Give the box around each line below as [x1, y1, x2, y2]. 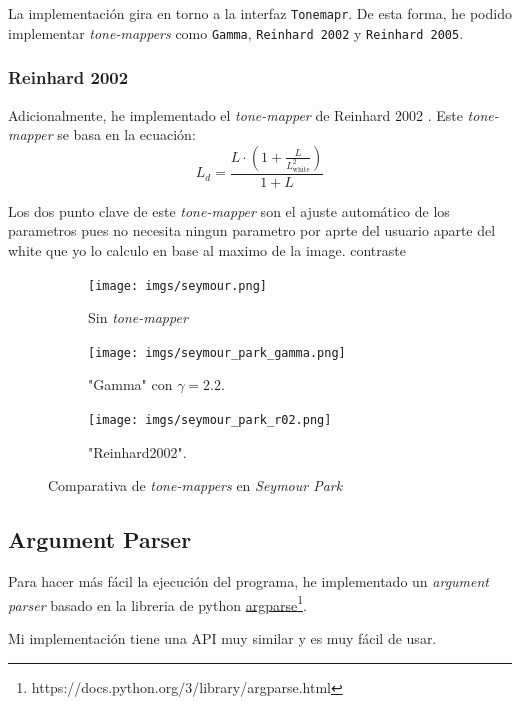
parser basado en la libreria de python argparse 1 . [8, 591, 307, 615]
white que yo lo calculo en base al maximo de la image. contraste [8, 239, 406, 260]
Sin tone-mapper [88, 307, 188, 328]
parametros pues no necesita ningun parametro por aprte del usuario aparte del [8, 220, 496, 241]
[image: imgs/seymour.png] [88, 278, 267, 293]
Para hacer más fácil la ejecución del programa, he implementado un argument [8, 571, 490, 592]
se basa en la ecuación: [57, 124, 196, 145]
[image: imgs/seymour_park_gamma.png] [88, 345, 346, 360]
